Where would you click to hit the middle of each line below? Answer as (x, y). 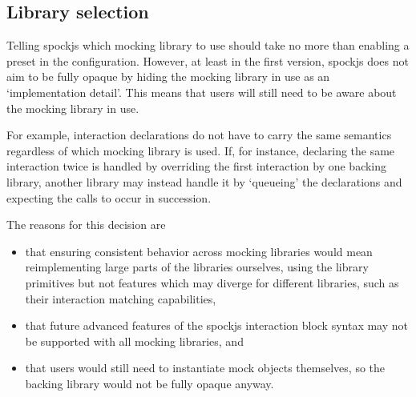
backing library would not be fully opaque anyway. (149, 383)
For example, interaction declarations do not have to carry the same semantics (199, 135)
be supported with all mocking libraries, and (134, 341)
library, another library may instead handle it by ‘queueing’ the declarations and (204, 181)
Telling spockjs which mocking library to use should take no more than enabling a (208, 45)
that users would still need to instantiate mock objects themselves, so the (205, 368)
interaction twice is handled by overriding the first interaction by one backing (197, 166)
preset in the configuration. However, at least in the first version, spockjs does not (208, 60)
